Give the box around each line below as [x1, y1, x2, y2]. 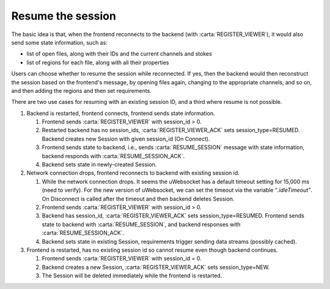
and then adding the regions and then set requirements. [11, 87, 152, 94]
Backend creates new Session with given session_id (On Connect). [42, 135, 210, 142]
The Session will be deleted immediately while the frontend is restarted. [42, 272, 222, 279]
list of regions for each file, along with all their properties [26, 59, 169, 66]
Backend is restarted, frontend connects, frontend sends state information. [26, 109, 215, 117]
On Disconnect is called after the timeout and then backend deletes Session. [42, 195, 235, 202]
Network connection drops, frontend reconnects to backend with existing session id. [26, 169, 240, 177]
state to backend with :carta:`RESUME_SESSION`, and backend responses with [42, 221, 241, 228]
